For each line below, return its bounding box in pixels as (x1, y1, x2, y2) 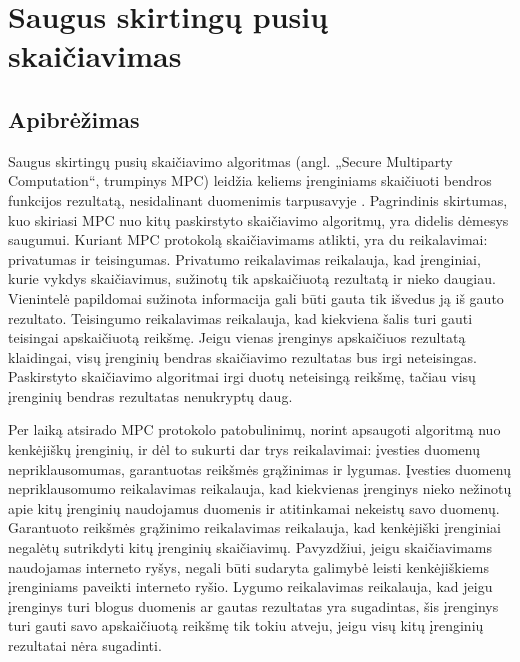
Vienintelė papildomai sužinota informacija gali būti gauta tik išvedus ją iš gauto (8, 287, 504, 308)
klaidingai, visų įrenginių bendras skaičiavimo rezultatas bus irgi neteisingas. (8, 346, 477, 367)
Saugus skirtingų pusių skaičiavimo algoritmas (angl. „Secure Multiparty (8, 150, 453, 171)
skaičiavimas (8, 35, 182, 76)
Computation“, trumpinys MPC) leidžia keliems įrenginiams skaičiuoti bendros (8, 170, 492, 191)
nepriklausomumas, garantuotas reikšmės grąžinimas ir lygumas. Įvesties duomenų (8, 458, 511, 479)
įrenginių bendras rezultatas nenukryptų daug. (8, 385, 293, 406)
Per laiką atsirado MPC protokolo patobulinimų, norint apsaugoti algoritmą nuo (8, 419, 501, 440)
